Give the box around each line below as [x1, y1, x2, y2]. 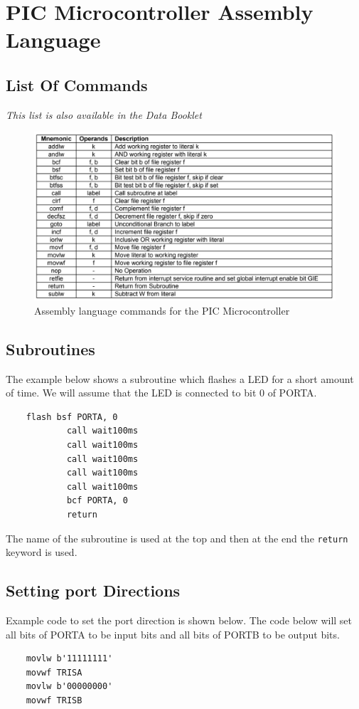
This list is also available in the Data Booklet [6, 107, 202, 122]
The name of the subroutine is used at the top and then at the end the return [6, 530, 348, 545]
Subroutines [6, 337, 95, 359]
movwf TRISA [26, 667, 82, 678]
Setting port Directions [6, 579, 181, 602]
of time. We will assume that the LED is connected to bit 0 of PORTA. [6, 385, 317, 400]
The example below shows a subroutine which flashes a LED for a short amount [6, 371, 354, 386]
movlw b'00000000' [26, 681, 113, 692]
